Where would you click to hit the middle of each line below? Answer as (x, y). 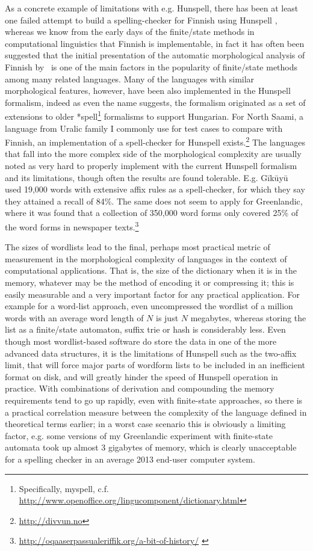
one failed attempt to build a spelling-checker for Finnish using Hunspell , (141, 20)
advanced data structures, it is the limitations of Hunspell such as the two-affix (151, 353)
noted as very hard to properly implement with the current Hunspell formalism (151, 166)
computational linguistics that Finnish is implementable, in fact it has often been (155, 43)
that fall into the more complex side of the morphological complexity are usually (153, 154)
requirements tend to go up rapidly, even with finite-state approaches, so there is (154, 400)
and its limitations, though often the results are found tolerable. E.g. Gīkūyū (147, 177)
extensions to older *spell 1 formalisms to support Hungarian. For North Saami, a (154, 115)
